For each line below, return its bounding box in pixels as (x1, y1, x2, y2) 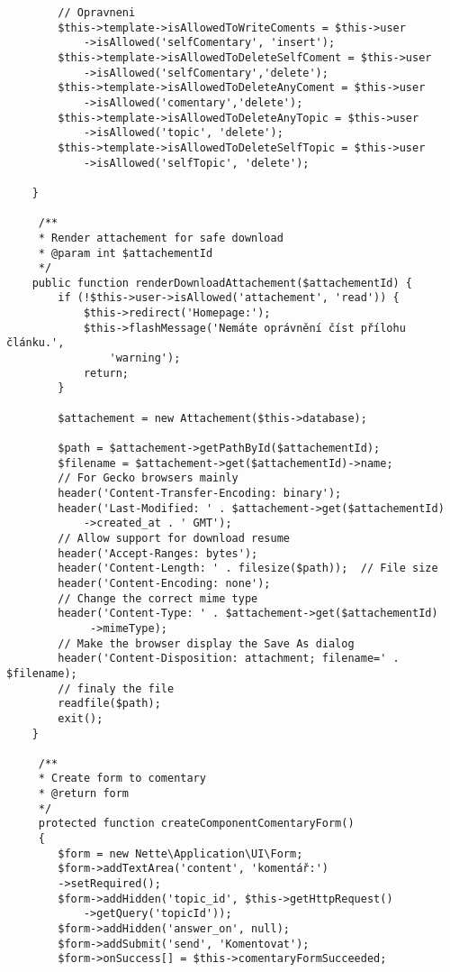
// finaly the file (58, 682, 175, 695)
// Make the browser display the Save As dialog (58, 637, 355, 650)
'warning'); (109, 352, 181, 365)
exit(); (58, 711, 103, 725)
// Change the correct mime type (58, 591, 258, 605)
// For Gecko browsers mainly (58, 472, 238, 485)
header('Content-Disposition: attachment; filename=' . (58, 652, 400, 665)
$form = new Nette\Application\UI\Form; (58, 847, 303, 860)
